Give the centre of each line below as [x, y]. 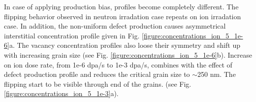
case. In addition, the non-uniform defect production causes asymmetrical [115, 26]
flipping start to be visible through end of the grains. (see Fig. [98, 84]
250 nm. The [217, 74]
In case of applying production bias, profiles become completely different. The [121, 6]
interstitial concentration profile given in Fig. [72, 35]
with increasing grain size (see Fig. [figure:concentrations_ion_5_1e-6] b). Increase [128, 54]
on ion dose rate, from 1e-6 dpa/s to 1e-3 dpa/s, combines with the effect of [118, 64]
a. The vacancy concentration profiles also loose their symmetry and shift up [125, 45]
